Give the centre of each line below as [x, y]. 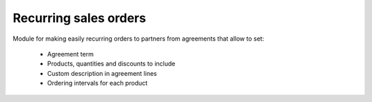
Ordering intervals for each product [97, 83]
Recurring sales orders [79, 18]
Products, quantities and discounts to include [111, 64]
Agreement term [71, 54]
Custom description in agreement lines [102, 73]
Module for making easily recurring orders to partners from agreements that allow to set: [138, 39]
